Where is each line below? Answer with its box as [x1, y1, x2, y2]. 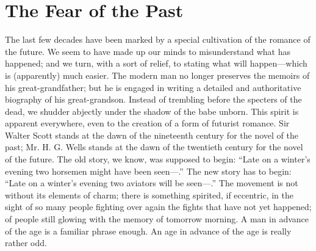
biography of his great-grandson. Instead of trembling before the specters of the [5, 93, 302, 106]
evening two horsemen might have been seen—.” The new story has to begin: [5, 164, 292, 177]
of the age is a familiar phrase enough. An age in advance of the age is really [5, 224, 292, 237]
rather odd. [5, 236, 47, 249]
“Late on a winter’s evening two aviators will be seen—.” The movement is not [5, 176, 298, 189]
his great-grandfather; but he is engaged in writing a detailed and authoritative [5, 81, 301, 93]
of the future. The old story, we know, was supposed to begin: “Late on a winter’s [5, 153, 311, 166]
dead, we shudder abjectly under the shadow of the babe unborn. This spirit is [5, 104, 299, 117]
